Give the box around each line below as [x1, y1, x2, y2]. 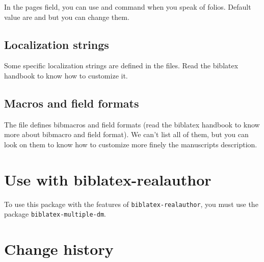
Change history [4, 239, 114, 259]
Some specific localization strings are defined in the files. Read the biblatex [4, 60, 239, 71]
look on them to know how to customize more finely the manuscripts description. [4, 139, 257, 149]
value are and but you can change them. [4, 11, 129, 22]
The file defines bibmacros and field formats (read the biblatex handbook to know [4, 119, 260, 129]
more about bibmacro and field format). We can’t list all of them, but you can [4, 129, 249, 140]
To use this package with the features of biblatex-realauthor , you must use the [4, 198, 258, 209]
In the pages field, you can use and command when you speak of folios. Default [4, 2, 251, 12]
